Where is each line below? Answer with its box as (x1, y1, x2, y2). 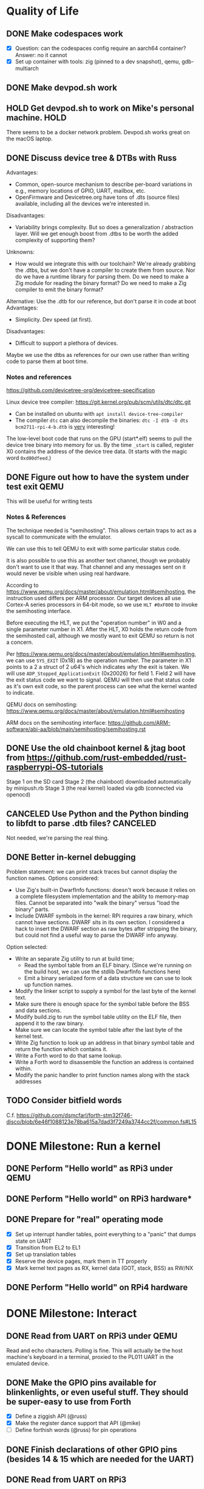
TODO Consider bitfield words (6, 1096, 123, 1106)
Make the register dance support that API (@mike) (15, 1420, 141, 1427)
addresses (15, 1077, 42, 1085)
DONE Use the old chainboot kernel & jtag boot (6, 743, 186, 753)
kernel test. (15, 1032, 44, 1040)
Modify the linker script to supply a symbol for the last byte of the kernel (15, 987, 196, 995)
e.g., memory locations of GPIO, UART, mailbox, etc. (15, 187, 146, 195)
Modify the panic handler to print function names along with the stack (15, 1071, 190, 1079)
